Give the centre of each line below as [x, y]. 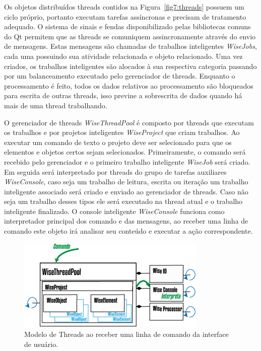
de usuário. [41, 344]
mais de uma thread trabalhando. [56, 105]
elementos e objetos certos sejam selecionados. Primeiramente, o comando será [125, 152]
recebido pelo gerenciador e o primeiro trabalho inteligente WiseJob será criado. [127, 161]
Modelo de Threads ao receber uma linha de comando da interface [126, 334]
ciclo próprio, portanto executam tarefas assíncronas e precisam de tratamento [125, 16]
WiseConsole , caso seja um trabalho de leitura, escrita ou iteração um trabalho [126, 182]
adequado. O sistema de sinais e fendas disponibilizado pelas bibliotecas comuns [127, 26]
